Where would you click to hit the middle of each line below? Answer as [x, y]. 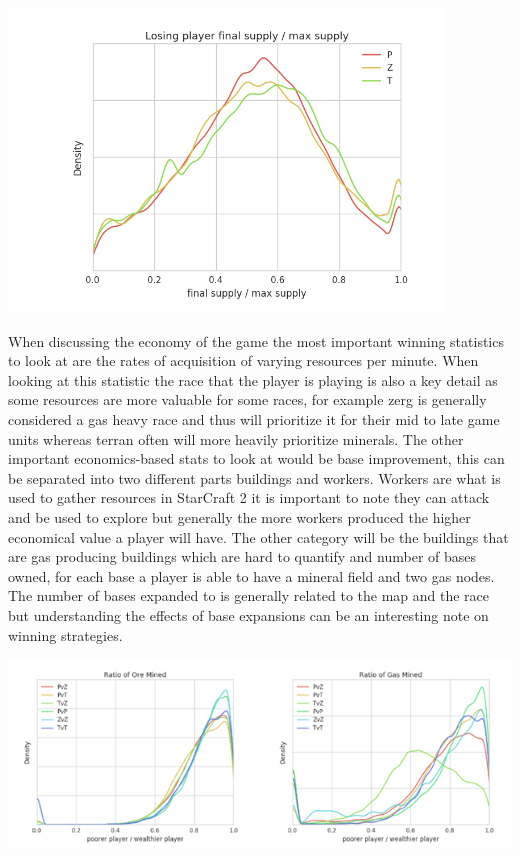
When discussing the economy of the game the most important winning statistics [256, 340]
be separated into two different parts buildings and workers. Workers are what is [254, 477]
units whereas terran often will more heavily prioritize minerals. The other [236, 438]
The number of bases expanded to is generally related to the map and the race [249, 595]
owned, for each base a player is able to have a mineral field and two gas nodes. [251, 575]
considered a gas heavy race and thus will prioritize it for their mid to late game [254, 418]
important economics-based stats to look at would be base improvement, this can [256, 458]
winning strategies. [65, 634]
